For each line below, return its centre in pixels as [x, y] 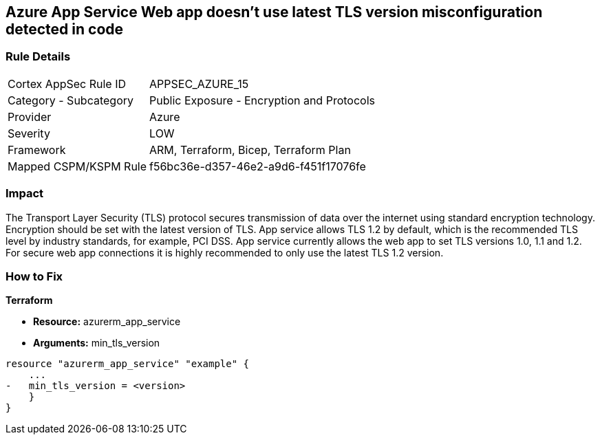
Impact [25, 194]
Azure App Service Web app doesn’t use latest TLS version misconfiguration [274, 12]
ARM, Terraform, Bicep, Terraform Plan [250, 150]
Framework [37, 150]
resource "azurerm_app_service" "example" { [128, 364]
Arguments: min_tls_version [97, 343]
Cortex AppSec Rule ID [67, 84]
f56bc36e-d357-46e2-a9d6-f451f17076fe [258, 166]
